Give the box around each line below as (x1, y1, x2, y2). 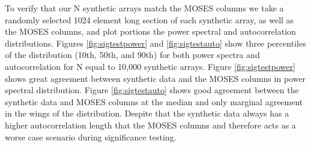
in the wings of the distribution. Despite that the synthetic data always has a (5, 107, 289, 120)
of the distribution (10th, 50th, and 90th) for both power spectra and (5, 48, 260, 61)
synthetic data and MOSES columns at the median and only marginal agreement (5, 95, 303, 108)
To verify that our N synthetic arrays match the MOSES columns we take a (5, 2, 284, 14)
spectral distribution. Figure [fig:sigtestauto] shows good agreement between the (5, 84, 299, 96)
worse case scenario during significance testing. (5, 130, 177, 143)
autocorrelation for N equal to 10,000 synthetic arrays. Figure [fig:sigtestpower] (5, 60, 295, 72)
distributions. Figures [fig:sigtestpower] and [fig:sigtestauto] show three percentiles (5, 36, 306, 49)
